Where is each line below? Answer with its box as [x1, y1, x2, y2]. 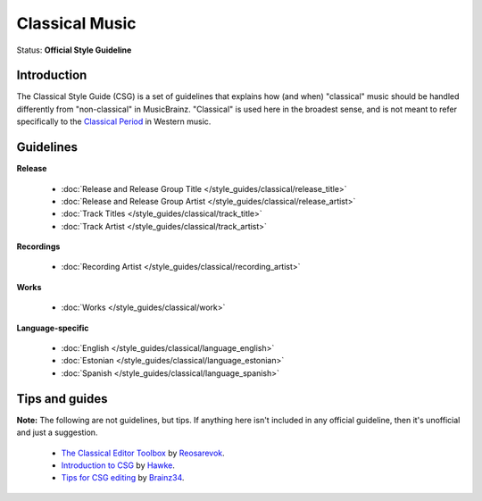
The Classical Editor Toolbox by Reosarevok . [61, 447, 225, 458]
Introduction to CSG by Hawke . [61, 460, 176, 471]
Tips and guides [16, 391, 108, 406]
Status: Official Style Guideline [16, 45, 132, 55]
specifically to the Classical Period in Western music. [16, 116, 212, 127]
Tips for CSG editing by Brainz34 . [61, 472, 185, 483]
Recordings [16, 241, 61, 252]
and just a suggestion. [16, 427, 98, 438]
